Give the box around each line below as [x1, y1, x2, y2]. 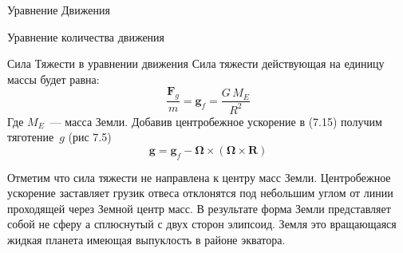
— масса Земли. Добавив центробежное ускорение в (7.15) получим [49, 113, 382, 129]
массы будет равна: [7, 70, 100, 87]
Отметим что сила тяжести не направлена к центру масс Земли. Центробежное [7, 168, 391, 185]
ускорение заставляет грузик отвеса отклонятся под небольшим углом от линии [7, 184, 393, 201]
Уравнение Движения [7, 2, 110, 18]
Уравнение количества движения [7, 28, 165, 45]
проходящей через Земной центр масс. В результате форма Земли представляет [7, 200, 391, 216]
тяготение [7, 128, 54, 145]
